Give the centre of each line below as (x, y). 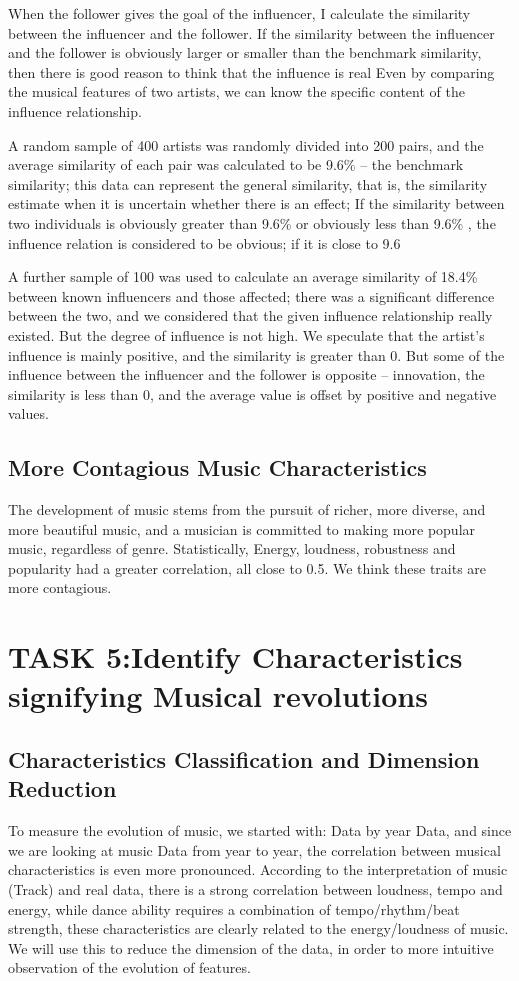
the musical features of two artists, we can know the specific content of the (236, 91)
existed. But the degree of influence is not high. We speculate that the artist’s (246, 334)
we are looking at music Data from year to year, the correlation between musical (254, 849)
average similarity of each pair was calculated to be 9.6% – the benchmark (236, 164)
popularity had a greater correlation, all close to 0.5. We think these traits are (247, 567)
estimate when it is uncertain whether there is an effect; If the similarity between (256, 203)
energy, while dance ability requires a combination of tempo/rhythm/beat (234, 908)
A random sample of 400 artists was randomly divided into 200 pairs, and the (246, 144)
